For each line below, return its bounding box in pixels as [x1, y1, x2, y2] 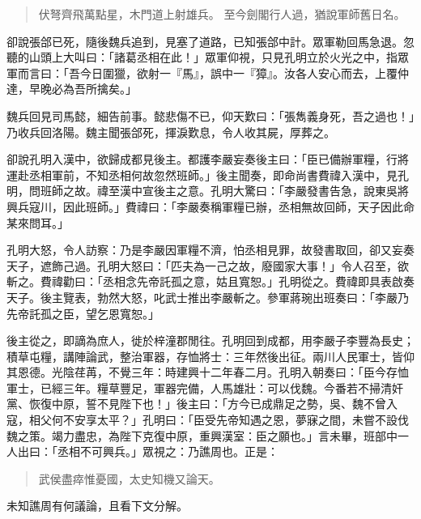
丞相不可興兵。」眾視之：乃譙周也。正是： [57, 443, 279, 460]
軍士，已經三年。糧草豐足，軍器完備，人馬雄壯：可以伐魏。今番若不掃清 [6, 379, 392, 396]
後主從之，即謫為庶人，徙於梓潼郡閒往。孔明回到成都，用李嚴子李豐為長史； [6, 332, 415, 349]
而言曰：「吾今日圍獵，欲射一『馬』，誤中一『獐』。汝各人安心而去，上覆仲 [17, 64, 409, 81]
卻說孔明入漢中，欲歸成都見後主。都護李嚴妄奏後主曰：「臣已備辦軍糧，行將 [6, 151, 409, 168]
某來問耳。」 [6, 214, 69, 231]
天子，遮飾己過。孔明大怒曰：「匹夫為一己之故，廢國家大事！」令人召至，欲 [6, 257, 409, 274]
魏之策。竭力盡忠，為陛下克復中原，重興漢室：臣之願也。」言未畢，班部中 [6, 427, 398, 444]
